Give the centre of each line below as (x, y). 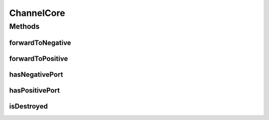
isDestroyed (29, 106)
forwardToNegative (40, 43)
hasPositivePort (34, 90)
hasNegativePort (36, 74)
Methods (24, 26)
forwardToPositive (39, 59)
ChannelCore (37, 13)
